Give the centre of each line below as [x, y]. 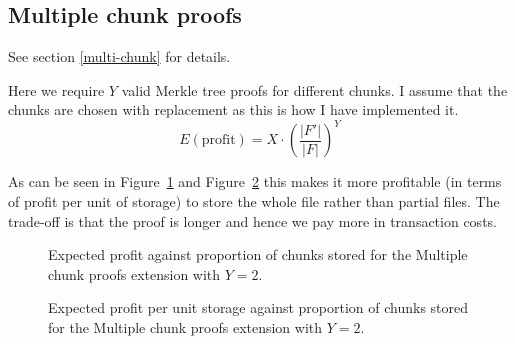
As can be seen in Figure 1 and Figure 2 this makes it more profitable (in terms [255, 181]
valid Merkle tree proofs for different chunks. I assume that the [314, 89]
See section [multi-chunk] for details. [119, 56]
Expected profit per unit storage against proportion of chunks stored [258, 307]
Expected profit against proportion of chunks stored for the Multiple [258, 254]
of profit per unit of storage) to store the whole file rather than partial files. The [254, 201]
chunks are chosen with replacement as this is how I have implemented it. [233, 109]
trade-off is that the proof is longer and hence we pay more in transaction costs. [252, 220]
